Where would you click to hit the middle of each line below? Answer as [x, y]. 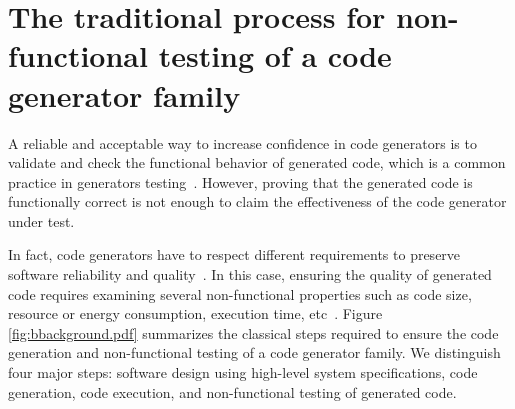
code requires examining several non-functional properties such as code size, [240, 293]
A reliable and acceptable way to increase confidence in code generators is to [242, 142]
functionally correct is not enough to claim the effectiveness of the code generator [257, 201]
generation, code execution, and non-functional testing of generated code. [232, 391]
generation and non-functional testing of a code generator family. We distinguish [254, 352]
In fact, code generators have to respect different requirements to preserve [234, 254]
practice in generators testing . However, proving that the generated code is [240, 181]
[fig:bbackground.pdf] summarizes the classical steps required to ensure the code [253, 332]
